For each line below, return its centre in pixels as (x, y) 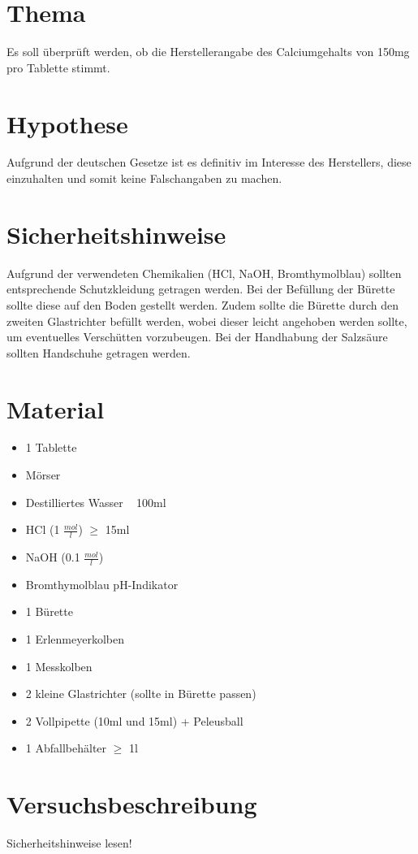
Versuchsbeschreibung (132, 804)
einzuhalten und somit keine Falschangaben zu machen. (144, 178)
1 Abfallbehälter (66, 748)
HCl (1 (43, 529)
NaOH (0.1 (53, 557)
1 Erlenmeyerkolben (75, 639)
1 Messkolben (59, 666)
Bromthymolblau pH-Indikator (102, 584)
